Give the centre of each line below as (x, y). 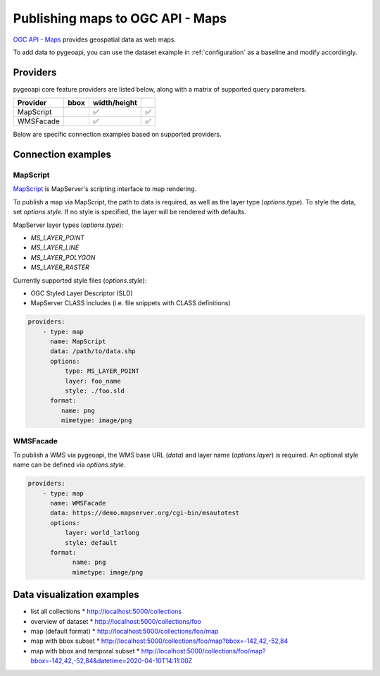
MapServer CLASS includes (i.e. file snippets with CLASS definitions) (131, 303)
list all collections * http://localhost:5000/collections (106, 612)
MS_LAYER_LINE (55, 247)
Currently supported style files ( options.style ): (80, 280)
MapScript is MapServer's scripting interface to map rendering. (105, 189)
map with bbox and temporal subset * (85, 651)
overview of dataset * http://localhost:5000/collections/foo (116, 621)
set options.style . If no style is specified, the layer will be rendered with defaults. (129, 212)
